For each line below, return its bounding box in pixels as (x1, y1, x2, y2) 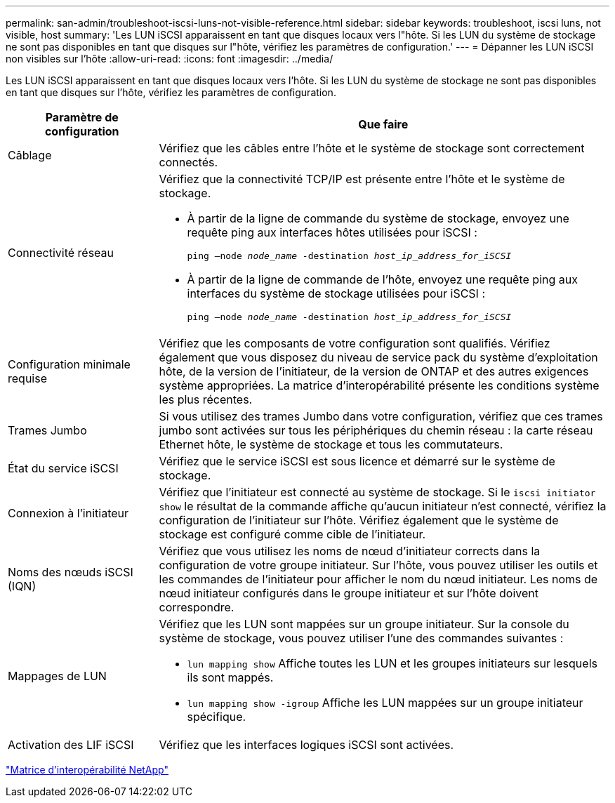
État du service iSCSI (8, 461, 119, 475)
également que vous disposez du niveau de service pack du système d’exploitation (159, 350, 598, 364)
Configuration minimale (8, 357, 131, 371)
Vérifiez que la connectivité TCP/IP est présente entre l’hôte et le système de (159, 172, 565, 186)
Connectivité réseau (8, 246, 114, 260)
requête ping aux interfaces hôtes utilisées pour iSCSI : (187, 225, 477, 239)
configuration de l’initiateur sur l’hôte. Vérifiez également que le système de (159, 513, 559, 527)
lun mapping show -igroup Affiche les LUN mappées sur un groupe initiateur (187, 696, 583, 710)
